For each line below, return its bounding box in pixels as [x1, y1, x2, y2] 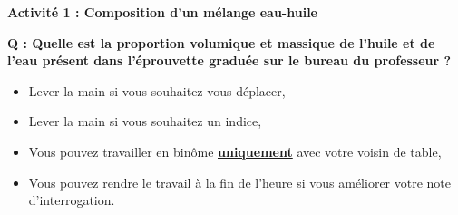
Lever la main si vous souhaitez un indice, [28, 112, 262, 131]
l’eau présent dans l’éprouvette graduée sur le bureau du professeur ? [7, 51, 452, 70]
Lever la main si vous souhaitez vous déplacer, [28, 81, 286, 100]
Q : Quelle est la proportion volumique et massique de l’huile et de [7, 33, 435, 52]
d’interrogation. [28, 191, 115, 210]
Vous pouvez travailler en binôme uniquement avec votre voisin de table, [28, 142, 442, 161]
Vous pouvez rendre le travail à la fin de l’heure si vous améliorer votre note [28, 172, 452, 191]
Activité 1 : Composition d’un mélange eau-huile [7, 3, 317, 21]
